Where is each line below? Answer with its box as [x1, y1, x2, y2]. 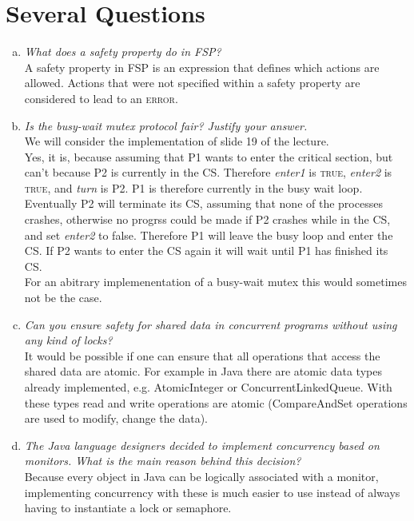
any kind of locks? [24, 332, 113, 348]
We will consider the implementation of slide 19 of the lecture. [24, 133, 329, 149]
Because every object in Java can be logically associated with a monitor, [24, 467, 379, 484]
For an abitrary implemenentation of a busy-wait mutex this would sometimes [24, 273, 407, 290]
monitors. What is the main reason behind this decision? [24, 452, 301, 469]
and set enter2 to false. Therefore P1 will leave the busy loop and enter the [24, 226, 393, 243]
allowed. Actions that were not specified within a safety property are [24, 74, 360, 91]
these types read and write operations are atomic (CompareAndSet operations [24, 394, 408, 411]
